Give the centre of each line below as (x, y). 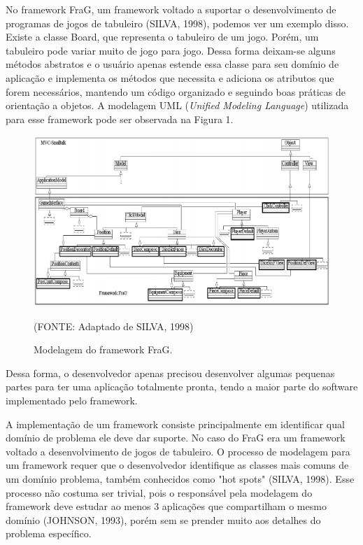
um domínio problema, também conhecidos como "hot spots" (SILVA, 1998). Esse (180, 478)
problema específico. (49, 533)
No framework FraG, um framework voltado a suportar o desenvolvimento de (171, 9)
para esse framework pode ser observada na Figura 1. (120, 119)
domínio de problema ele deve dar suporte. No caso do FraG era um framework (176, 438)
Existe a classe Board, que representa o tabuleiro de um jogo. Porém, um (162, 37)
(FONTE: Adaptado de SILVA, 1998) (114, 326)
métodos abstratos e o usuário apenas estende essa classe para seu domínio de (172, 64)
